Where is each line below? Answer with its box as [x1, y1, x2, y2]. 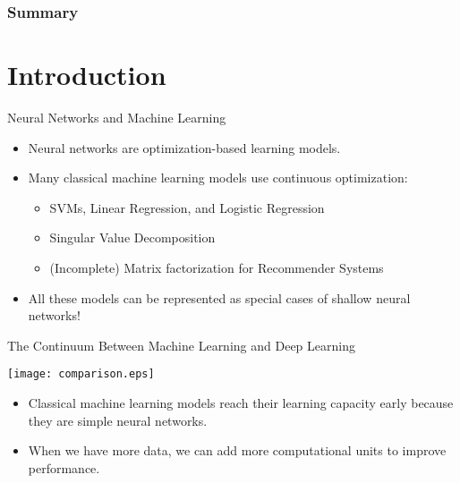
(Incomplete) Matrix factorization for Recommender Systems [49, 258, 384, 276]
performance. [28, 458, 100, 477]
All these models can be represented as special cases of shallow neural [28, 288, 411, 307]
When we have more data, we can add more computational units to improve [28, 441, 447, 460]
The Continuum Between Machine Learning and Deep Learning [7, 335, 355, 354]
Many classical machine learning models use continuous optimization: [28, 168, 408, 187]
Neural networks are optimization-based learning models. [28, 138, 341, 157]
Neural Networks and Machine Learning [7, 107, 226, 126]
